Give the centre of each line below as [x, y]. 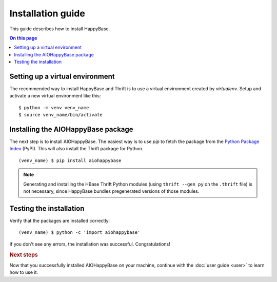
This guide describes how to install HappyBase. [60, 29]
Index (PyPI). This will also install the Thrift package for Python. [76, 149]
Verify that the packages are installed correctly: [60, 220]
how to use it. [24, 272]
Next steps [24, 255]
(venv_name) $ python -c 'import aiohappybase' [80, 233]
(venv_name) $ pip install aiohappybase [70, 160]
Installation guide [47, 13]
